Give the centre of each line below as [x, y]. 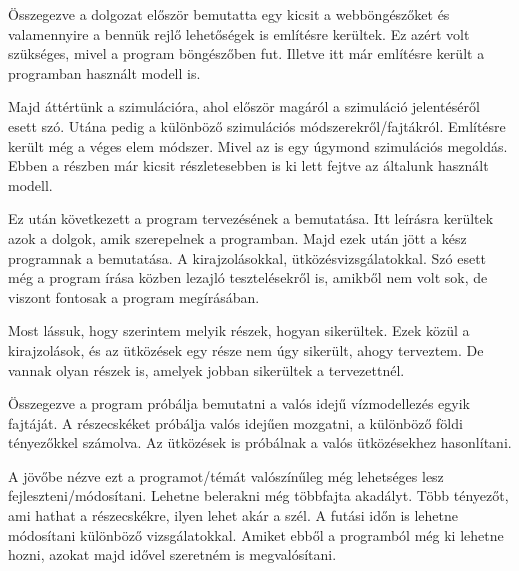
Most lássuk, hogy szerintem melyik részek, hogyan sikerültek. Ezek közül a [239, 330]
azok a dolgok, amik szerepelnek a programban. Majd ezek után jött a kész [237, 237]
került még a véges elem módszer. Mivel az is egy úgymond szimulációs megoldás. [258, 145]
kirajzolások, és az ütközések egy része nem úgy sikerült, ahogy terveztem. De [246, 349]
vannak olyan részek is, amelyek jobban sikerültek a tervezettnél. [206, 369]
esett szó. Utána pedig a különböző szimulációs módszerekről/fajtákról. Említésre [257, 125]
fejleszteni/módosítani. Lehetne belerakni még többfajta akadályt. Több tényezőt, [258, 495]
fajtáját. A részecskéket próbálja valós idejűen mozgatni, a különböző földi [235, 422]
